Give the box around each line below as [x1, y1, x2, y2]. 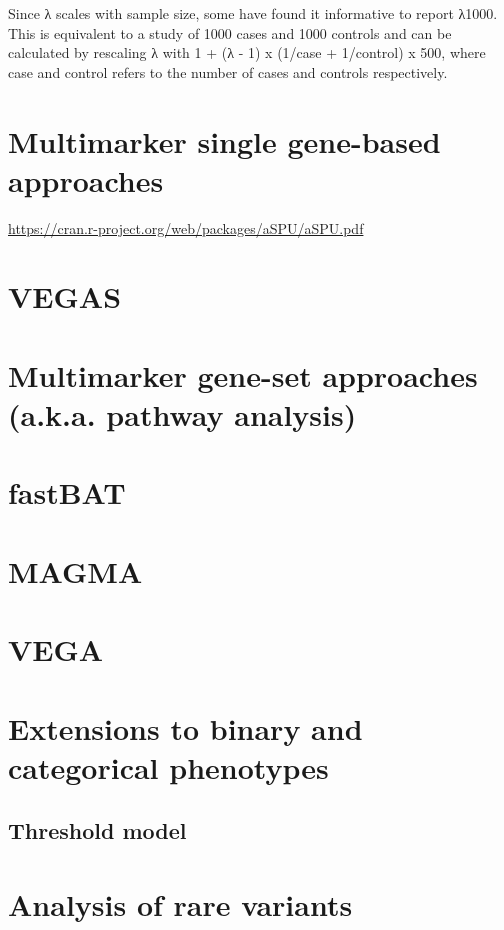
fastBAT [8, 472, 126, 513]
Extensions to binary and [8, 707, 363, 748]
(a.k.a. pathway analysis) [8, 394, 357, 435]
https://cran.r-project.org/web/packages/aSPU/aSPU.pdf [8, 217, 364, 238]
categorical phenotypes [8, 746, 329, 787]
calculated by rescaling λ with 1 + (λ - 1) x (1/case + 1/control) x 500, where [8, 42, 486, 63]
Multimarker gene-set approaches [8, 354, 478, 395]
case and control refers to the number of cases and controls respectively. [8, 61, 448, 82]
